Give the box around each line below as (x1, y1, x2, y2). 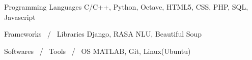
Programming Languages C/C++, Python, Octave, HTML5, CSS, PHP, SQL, (4, 2, 248, 12)
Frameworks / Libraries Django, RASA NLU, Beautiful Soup (4, 28, 202, 39)
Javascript (4, 11, 36, 22)
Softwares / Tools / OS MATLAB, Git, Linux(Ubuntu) (4, 45, 191, 56)
